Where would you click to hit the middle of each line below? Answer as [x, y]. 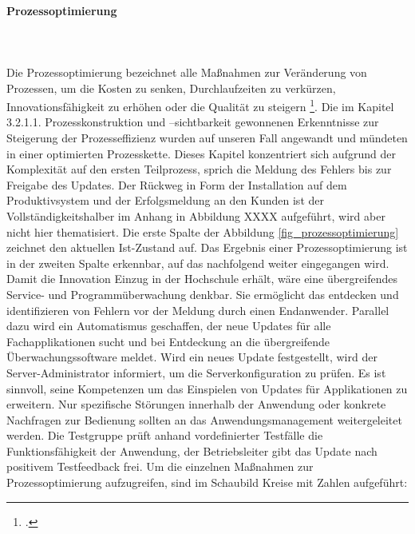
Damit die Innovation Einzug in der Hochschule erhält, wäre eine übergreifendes [202, 279]
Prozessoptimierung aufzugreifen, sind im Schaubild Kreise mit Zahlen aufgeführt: [207, 482]
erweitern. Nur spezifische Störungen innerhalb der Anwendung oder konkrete [196, 404]
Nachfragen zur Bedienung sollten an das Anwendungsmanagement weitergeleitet [204, 419]
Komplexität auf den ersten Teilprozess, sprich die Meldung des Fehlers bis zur [199, 169]
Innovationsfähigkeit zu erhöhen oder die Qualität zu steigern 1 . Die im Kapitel [200, 105]
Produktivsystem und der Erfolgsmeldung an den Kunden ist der [165, 200]
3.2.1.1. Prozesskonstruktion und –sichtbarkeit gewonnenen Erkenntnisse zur [193, 122]
